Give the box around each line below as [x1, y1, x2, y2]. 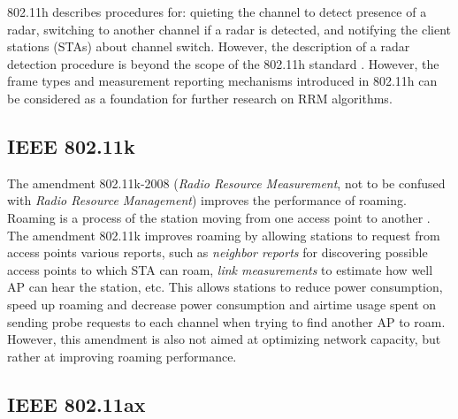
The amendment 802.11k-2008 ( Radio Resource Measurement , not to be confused [7, 173, 446, 192]
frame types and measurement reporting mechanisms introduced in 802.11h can [7, 72, 438, 90]
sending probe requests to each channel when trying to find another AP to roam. [7, 312, 446, 331]
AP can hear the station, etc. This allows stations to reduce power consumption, [7, 278, 443, 296]
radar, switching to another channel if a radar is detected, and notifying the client [7, 19, 452, 38]
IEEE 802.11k [7, 132, 135, 159]
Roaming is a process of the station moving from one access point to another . [7, 208, 431, 226]
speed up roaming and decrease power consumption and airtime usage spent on [7, 294, 437, 313]
